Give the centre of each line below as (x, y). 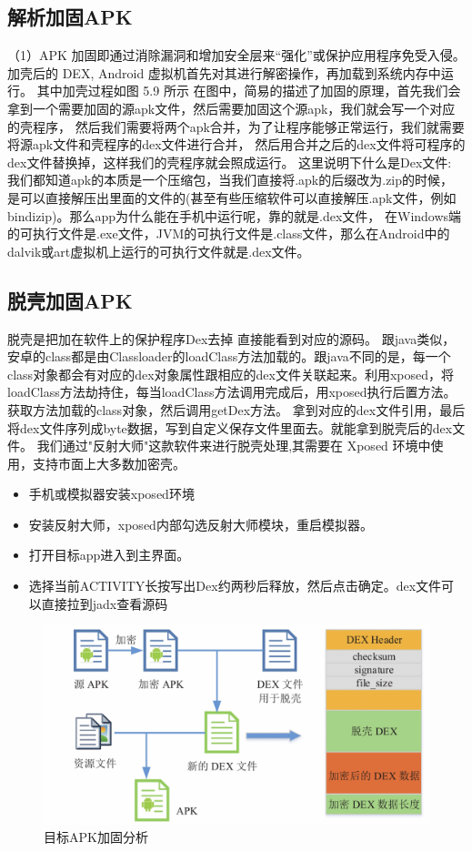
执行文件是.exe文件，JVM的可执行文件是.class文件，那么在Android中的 (241, 233)
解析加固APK (70, 17)
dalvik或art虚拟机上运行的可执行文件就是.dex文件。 (159, 251)
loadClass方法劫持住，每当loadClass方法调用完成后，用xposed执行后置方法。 (232, 392)
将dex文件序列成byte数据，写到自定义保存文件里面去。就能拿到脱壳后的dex (230, 427)
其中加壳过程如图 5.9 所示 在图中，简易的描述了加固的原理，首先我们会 (249, 91)
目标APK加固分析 (96, 837)
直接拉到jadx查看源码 (105, 603)
